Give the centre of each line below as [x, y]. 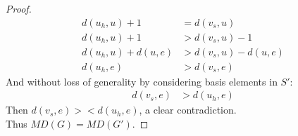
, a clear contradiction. [188, 110]
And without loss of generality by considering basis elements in [142, 81]
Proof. [19, 8]
